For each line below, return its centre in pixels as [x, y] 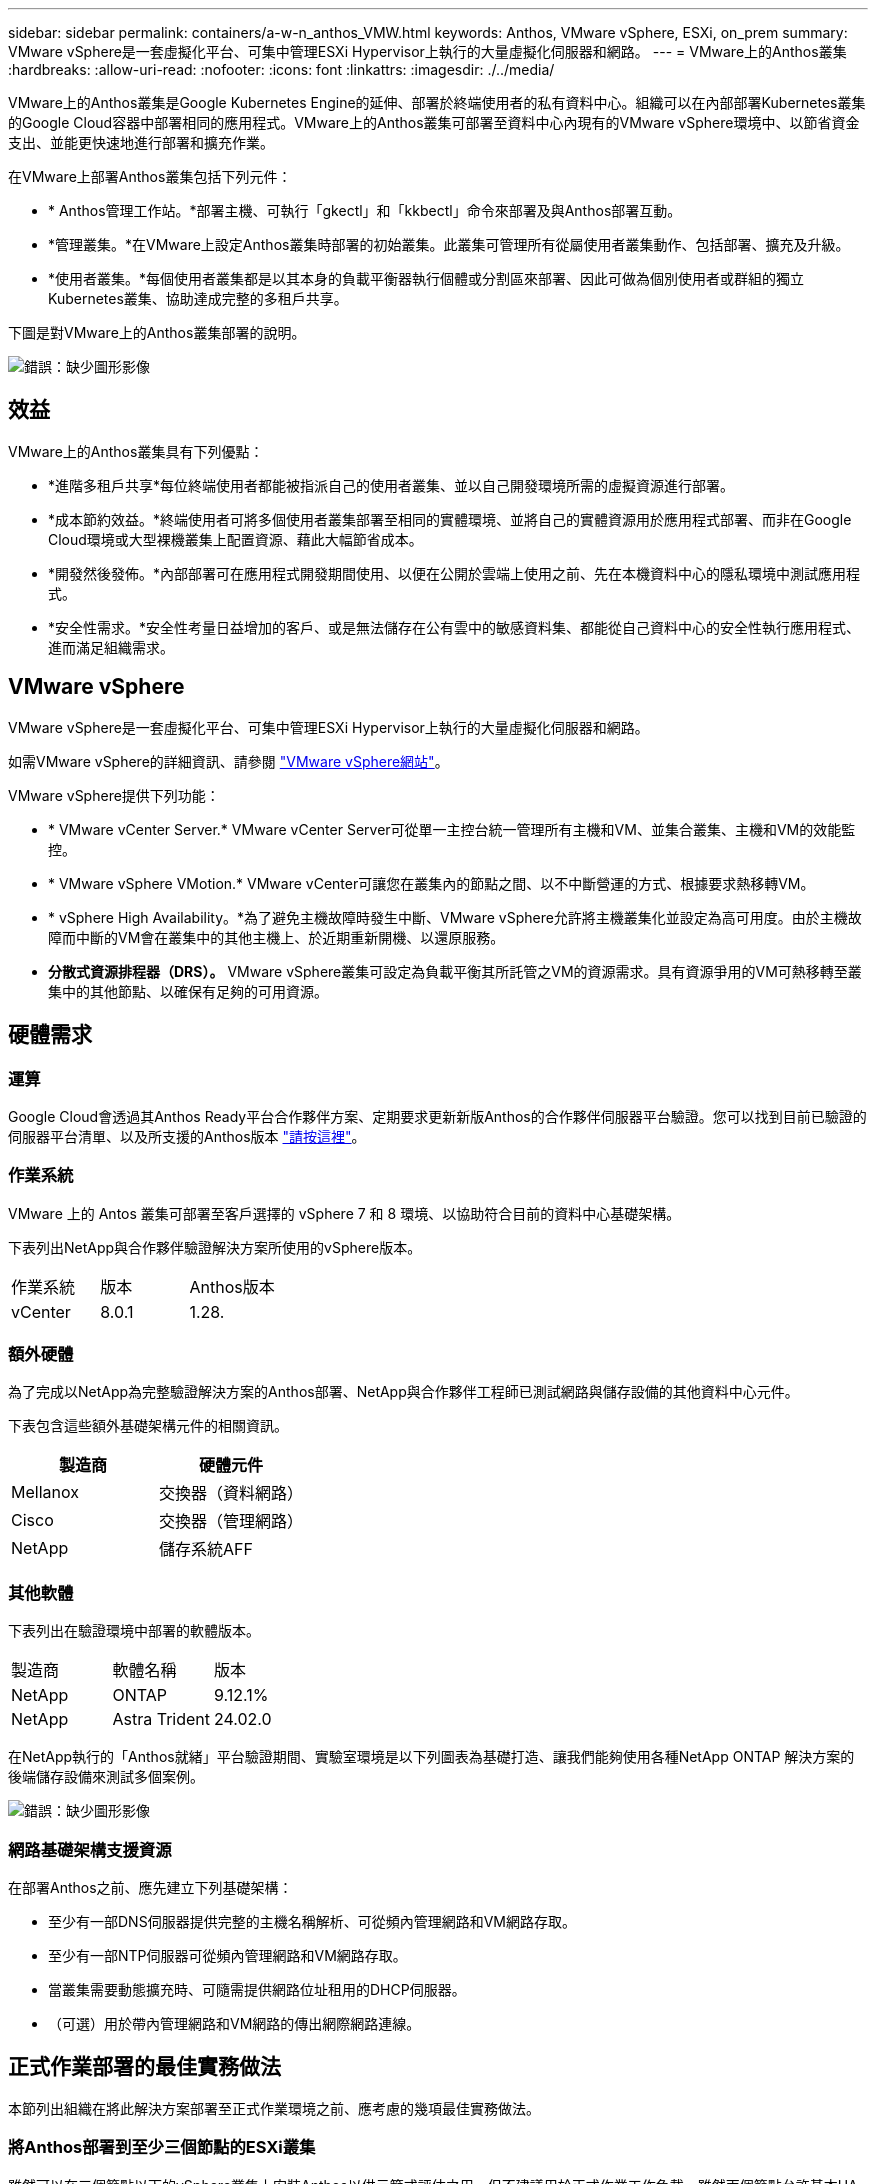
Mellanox [45, 1492]
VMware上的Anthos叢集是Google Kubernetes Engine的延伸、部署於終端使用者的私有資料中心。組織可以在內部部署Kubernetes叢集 [437, 102]
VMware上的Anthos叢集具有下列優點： [136, 451]
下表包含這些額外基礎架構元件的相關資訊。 [148, 1426]
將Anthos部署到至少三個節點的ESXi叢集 [162, 2147]
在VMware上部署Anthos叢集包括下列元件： [150, 176]
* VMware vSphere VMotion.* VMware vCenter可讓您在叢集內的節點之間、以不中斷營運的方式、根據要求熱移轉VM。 [431, 883]
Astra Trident [161, 1719]
